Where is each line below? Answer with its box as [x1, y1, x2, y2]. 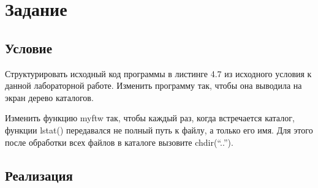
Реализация [5, 165, 73, 184]
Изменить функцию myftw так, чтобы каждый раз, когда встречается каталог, [5, 111, 295, 124]
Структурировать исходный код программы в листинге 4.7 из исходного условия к [5, 67, 312, 80]
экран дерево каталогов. [5, 91, 94, 103]
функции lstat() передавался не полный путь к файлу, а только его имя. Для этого [5, 123, 313, 136]
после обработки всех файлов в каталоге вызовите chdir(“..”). [5, 135, 233, 148]
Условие [5, 38, 52, 57]
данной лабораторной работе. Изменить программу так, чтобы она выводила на [5, 79, 302, 92]
